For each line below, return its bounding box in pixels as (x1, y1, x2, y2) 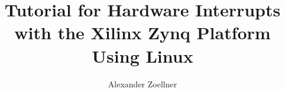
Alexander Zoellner (108, 77, 177, 90)
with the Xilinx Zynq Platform (14, 21, 271, 45)
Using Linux (92, 43, 193, 67)
